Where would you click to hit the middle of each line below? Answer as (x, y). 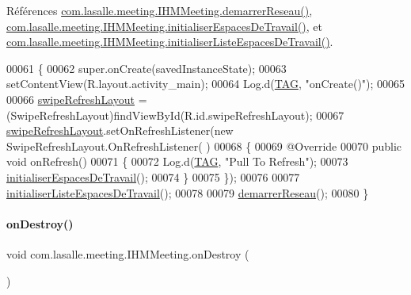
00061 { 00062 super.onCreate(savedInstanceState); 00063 (147, 68)
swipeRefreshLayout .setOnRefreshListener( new (120, 130)
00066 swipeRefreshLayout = (77, 99)
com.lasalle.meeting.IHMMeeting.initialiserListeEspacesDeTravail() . (170, 42)
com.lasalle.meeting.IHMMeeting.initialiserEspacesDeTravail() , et (165, 26)
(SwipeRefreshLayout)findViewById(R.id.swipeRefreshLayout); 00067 (175, 115)
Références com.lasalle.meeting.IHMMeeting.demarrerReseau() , (160, 10)
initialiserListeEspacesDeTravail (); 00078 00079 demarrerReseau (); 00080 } (188, 192)
